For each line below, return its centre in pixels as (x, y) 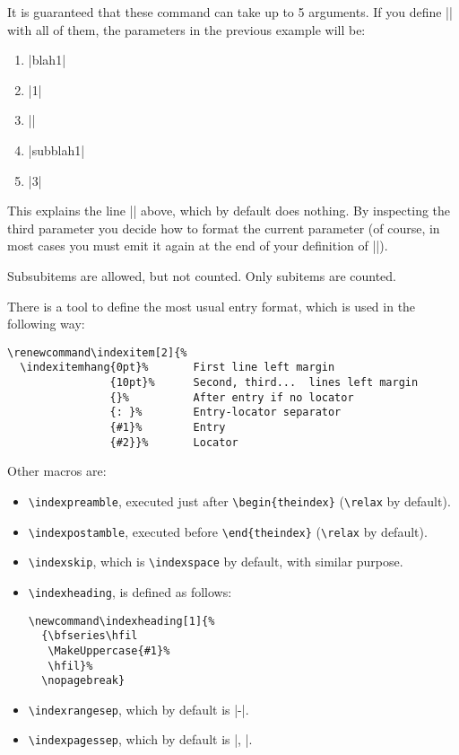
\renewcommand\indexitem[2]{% (97, 352)
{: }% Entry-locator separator (225, 413)
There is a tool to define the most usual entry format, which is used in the (212, 306)
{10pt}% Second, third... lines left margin (264, 383)
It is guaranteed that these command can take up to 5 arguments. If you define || (230, 12)
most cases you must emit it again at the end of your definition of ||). (198, 246)
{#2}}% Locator (174, 442)
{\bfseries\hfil (90, 636)
